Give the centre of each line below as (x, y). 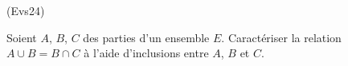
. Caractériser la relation (281, 37)
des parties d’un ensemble (146, 37)
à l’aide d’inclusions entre (146, 53)
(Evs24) (26, 10)
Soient (22, 37)
